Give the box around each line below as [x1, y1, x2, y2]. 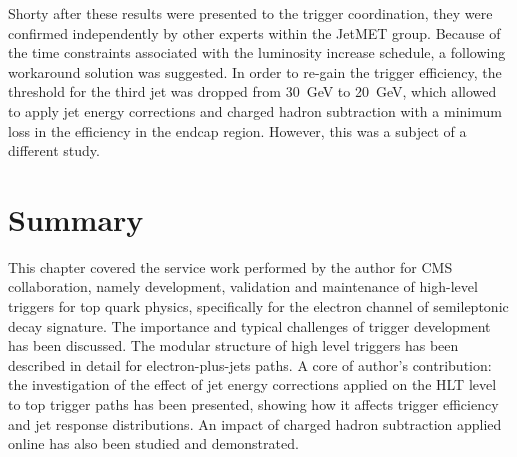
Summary [8, 198, 144, 239]
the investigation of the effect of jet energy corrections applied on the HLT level [8, 374, 497, 395]
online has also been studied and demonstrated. [8, 433, 299, 454]
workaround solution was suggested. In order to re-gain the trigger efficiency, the [8, 61, 502, 82]
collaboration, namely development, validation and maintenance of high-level [8, 276, 478, 297]
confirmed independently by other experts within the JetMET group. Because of [8, 22, 501, 43]
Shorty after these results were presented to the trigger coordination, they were [8, 3, 493, 23]
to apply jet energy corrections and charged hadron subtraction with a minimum [8, 100, 502, 121]
